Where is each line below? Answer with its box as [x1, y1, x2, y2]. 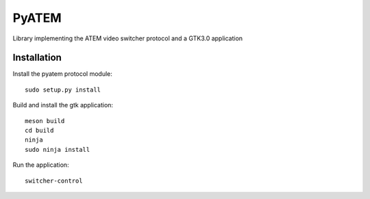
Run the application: [12, 161, 69, 169]
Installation [12, 52, 62, 64]
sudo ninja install [25, 146, 90, 153]
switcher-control [25, 176, 83, 185]
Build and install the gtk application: [12, 101, 113, 109]
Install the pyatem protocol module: [12, 70, 113, 78]
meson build [25, 117, 65, 124]
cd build [25, 127, 54, 135]
